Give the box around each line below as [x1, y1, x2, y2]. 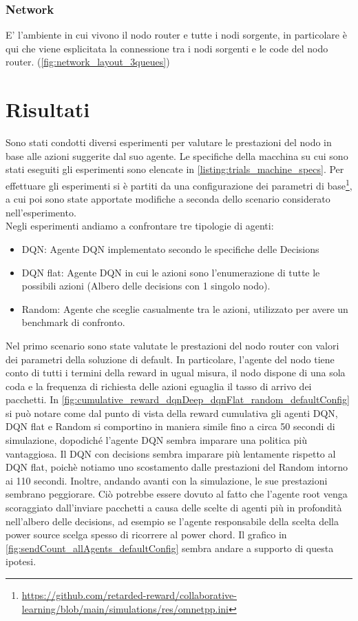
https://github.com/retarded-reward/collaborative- [21, 588, 237, 602]
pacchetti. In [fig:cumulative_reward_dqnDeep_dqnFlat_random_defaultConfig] [6, 392, 350, 407]
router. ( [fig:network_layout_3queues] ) [6, 54, 170, 69]
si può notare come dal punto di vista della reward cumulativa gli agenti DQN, [6, 405, 338, 420]
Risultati [6, 95, 90, 123]
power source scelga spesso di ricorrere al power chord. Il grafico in [6, 527, 287, 542]
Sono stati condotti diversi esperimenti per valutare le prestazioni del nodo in [6, 135, 332, 150]
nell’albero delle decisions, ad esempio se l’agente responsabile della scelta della [6, 513, 339, 528]
